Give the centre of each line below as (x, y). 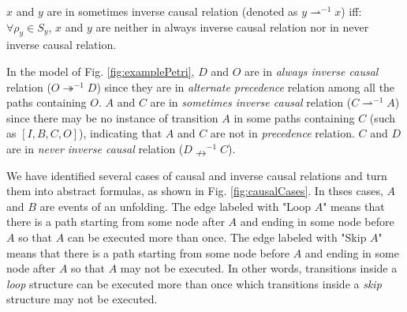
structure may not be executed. (82, 299)
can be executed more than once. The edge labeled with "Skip (217, 237)
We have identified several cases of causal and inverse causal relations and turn (197, 175)
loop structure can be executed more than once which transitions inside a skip (194, 283)
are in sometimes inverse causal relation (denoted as (172, 11)
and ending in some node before (317, 222)
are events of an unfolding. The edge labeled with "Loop (175, 206)
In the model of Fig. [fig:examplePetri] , (101, 71)
